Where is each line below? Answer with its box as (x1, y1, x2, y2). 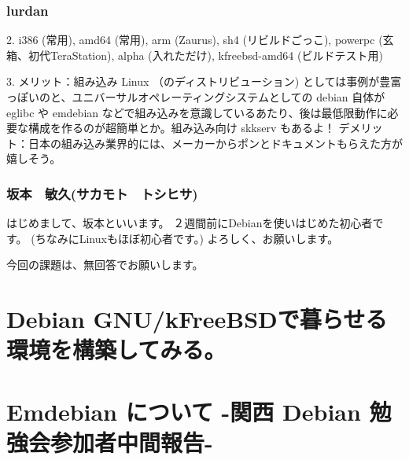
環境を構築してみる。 (6, 333, 227, 366)
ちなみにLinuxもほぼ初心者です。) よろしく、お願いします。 (35, 230, 339, 246)
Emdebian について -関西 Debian (6, 395, 361, 427)
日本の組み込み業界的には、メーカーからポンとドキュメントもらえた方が (28, 134, 403, 151)
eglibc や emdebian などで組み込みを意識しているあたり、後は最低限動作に (6, 104, 388, 120)
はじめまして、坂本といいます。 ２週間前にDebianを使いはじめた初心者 (6, 215, 373, 231)
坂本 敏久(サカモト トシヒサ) (6, 183, 198, 203)
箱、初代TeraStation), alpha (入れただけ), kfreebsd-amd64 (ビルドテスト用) (6, 46, 383, 63)
